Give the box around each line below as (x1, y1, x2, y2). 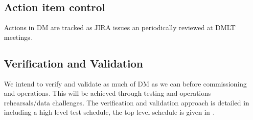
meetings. (4, 32, 32, 42)
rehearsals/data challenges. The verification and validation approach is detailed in (4, 97, 249, 107)
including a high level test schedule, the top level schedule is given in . (4, 107, 214, 117)
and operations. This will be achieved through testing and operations (4, 88, 211, 98)
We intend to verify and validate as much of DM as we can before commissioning (4, 78, 247, 88)
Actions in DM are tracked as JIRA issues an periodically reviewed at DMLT (4, 22, 236, 33)
